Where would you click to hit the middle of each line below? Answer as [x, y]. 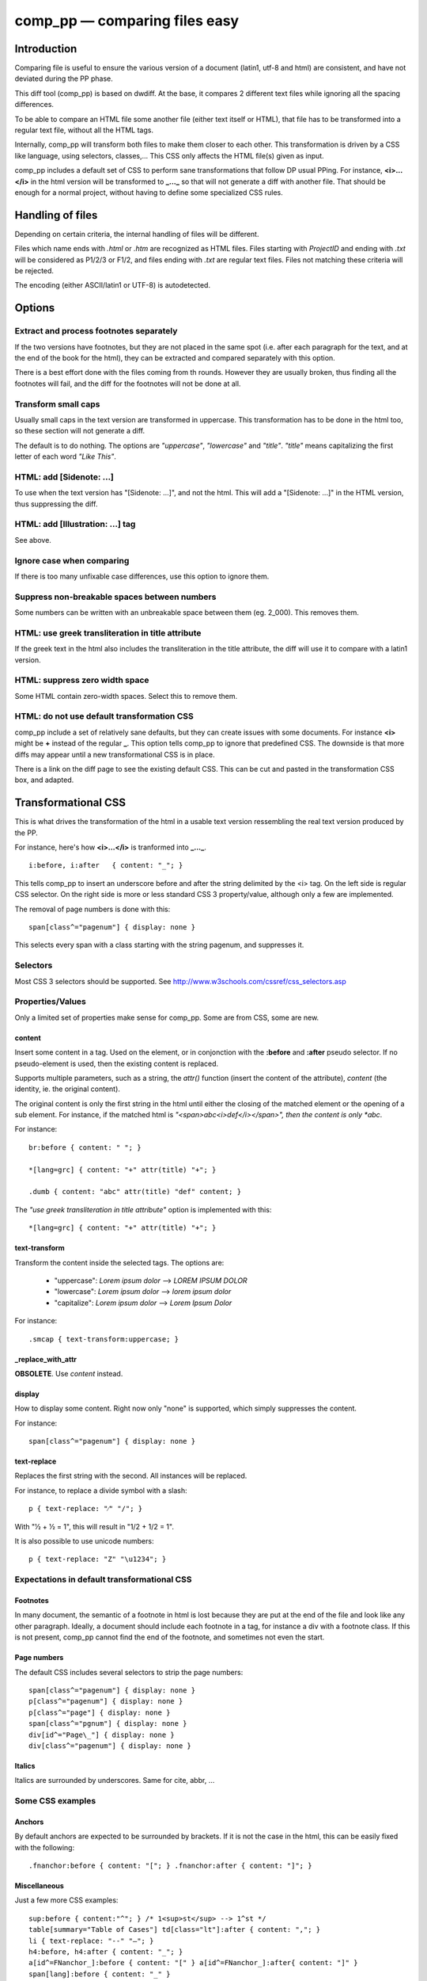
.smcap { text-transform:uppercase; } [104, 1339]
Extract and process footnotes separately [96, 331]
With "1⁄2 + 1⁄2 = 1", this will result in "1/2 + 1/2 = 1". [94, 1526]
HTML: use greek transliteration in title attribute [108, 632]
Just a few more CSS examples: [66, 1900]
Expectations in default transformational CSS [103, 1579]
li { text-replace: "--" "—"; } [91, 1941]
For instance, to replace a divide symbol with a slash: [101, 1491]
